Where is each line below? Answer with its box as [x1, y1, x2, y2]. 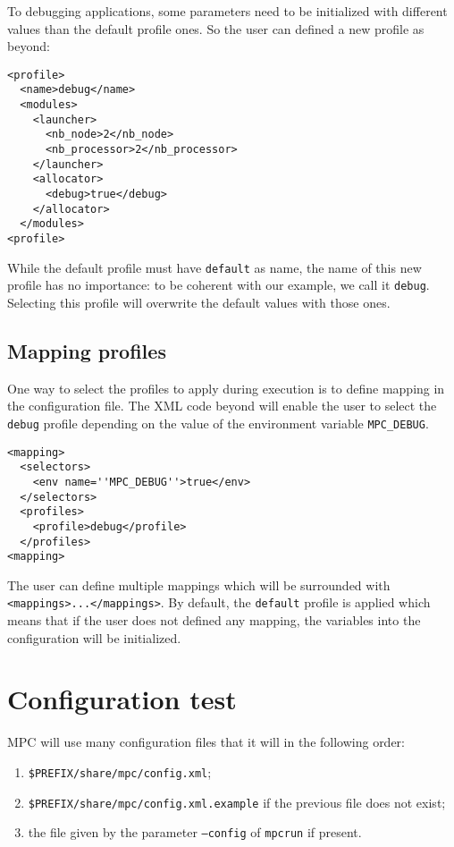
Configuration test [7, 681, 237, 717]
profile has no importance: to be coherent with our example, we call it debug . [7, 275, 430, 294]
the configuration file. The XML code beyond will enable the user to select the [7, 396, 437, 415]
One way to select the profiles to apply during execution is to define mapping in [7, 378, 445, 397]
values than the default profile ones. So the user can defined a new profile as [7, 19, 425, 38]
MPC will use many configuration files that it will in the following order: [7, 733, 406, 751]
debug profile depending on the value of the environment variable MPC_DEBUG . [7, 413, 429, 432]
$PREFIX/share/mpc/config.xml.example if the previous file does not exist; [28, 792, 446, 811]
